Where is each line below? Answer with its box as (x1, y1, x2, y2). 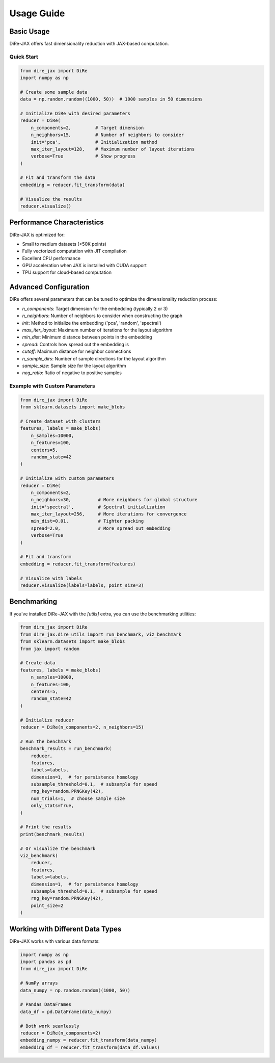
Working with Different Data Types (9, 924, 122, 933)
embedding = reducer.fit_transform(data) (20, 182, 125, 188)
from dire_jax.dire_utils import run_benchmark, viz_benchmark (20, 631, 182, 637)
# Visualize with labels (20, 575, 82, 581)
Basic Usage (9, 27, 50, 36)
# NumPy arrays (20, 980, 58, 986)
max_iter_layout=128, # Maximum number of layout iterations (31, 146, 195, 152)
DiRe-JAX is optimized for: (9, 231, 65, 238)
